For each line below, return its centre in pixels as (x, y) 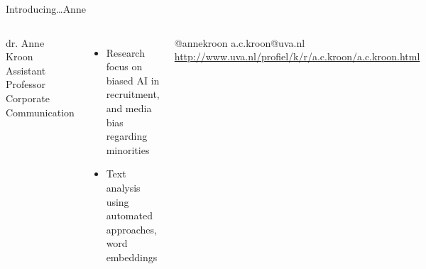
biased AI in (133, 80)
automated (129, 215)
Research (125, 52)
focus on (124, 66)
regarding (127, 136)
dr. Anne (25, 42)
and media (129, 108)
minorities (128, 149)
